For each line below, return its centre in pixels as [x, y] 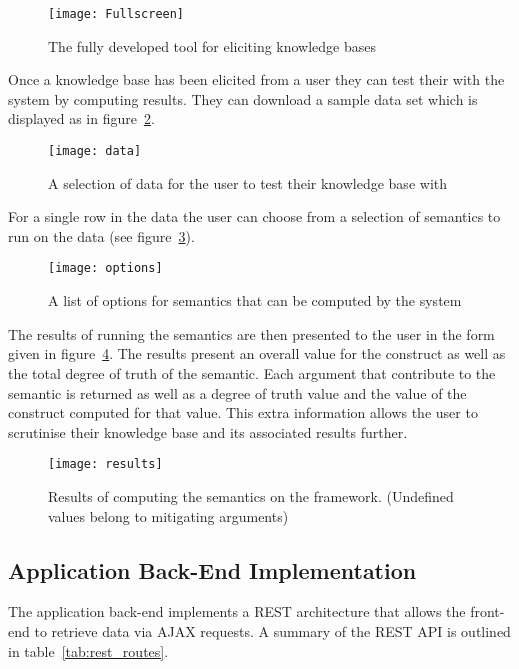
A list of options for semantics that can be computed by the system [255, 300]
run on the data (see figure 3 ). [101, 235]
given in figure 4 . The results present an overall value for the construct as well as [257, 353]
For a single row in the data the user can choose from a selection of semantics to [254, 216]
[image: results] [105, 464]
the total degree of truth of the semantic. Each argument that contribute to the [252, 372]
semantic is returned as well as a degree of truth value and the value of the [237, 392]
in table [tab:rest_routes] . [88, 650]
